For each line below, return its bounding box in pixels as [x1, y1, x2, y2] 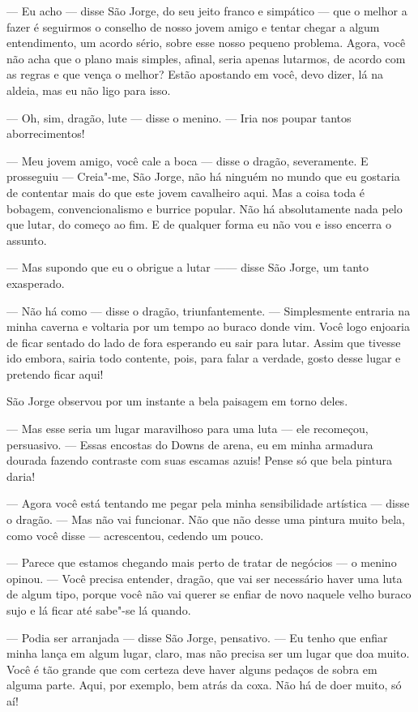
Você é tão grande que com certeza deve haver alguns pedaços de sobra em [6, 660, 377, 677]
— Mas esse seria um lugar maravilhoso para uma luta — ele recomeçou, [6, 420, 369, 437]
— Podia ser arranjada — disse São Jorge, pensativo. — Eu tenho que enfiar [6, 628, 388, 646]
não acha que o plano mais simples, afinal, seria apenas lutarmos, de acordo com [6, 49, 406, 66]
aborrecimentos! [6, 125, 85, 142]
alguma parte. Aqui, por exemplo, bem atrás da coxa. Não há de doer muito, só [6, 676, 402, 693]
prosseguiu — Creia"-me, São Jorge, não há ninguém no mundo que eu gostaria [6, 168, 400, 185]
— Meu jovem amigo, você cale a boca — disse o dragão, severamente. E [6, 152, 369, 169]
